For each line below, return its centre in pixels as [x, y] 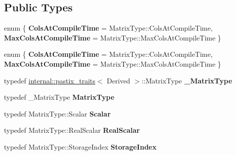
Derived [118, 80]
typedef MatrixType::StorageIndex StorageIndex [80, 146]
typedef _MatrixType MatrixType [59, 97]
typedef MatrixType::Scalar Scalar [58, 113]
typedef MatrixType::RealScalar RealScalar [72, 130]
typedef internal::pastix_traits [50, 80]
